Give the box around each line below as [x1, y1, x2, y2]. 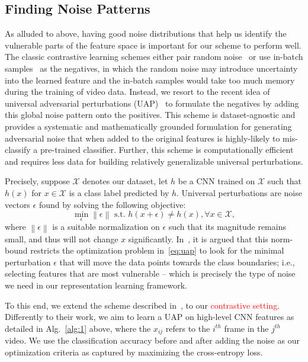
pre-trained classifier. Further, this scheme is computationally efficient [40, 143, 294, 156]
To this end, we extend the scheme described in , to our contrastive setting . [5, 299, 280, 311]
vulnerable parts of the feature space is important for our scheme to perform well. [5, 39, 301, 51]
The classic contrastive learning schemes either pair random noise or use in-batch [5, 50, 303, 63]
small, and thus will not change [5, 232, 118, 245]
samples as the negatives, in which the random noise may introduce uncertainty [5, 62, 298, 74]
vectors [5, 198, 30, 210]
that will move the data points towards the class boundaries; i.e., [59, 255, 295, 268]
